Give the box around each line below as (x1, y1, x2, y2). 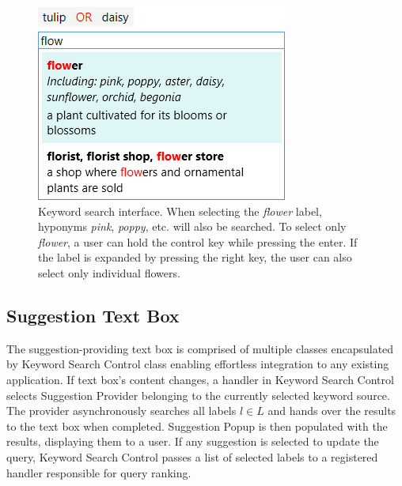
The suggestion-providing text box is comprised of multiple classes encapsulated (6, 340, 394, 356)
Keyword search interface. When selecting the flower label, (38, 202, 322, 219)
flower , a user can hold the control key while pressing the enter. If (38, 233, 358, 250)
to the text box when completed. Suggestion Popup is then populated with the (6, 417, 388, 434)
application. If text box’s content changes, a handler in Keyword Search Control (6, 371, 394, 387)
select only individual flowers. (38, 264, 180, 281)
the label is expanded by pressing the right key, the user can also (38, 249, 352, 266)
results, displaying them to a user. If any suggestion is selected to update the (6, 433, 379, 450)
